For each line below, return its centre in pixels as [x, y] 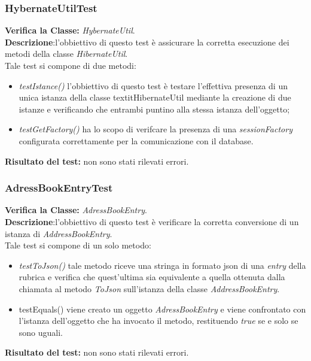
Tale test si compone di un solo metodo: [78, 245]
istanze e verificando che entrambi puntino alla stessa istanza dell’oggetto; [154, 109]
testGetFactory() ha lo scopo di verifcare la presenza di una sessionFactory [155, 129]
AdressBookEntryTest [59, 188]
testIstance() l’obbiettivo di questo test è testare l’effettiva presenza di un [153, 85]
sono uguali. [41, 332]
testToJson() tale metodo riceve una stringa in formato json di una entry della [162, 265]
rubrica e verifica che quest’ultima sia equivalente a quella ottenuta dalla [152, 277]
